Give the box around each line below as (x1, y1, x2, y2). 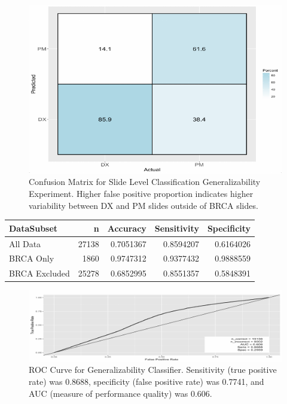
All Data (9, 237, 41, 250)
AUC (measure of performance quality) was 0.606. (29, 387, 212, 399)
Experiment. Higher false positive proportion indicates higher (29, 187, 254, 199)
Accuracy (107, 221, 146, 234)
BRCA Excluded (9, 267, 70, 280)
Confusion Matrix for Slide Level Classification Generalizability (29, 175, 261, 188)
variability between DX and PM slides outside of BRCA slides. (29, 199, 258, 211)
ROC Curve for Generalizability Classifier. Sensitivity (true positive (29, 363, 277, 376)
